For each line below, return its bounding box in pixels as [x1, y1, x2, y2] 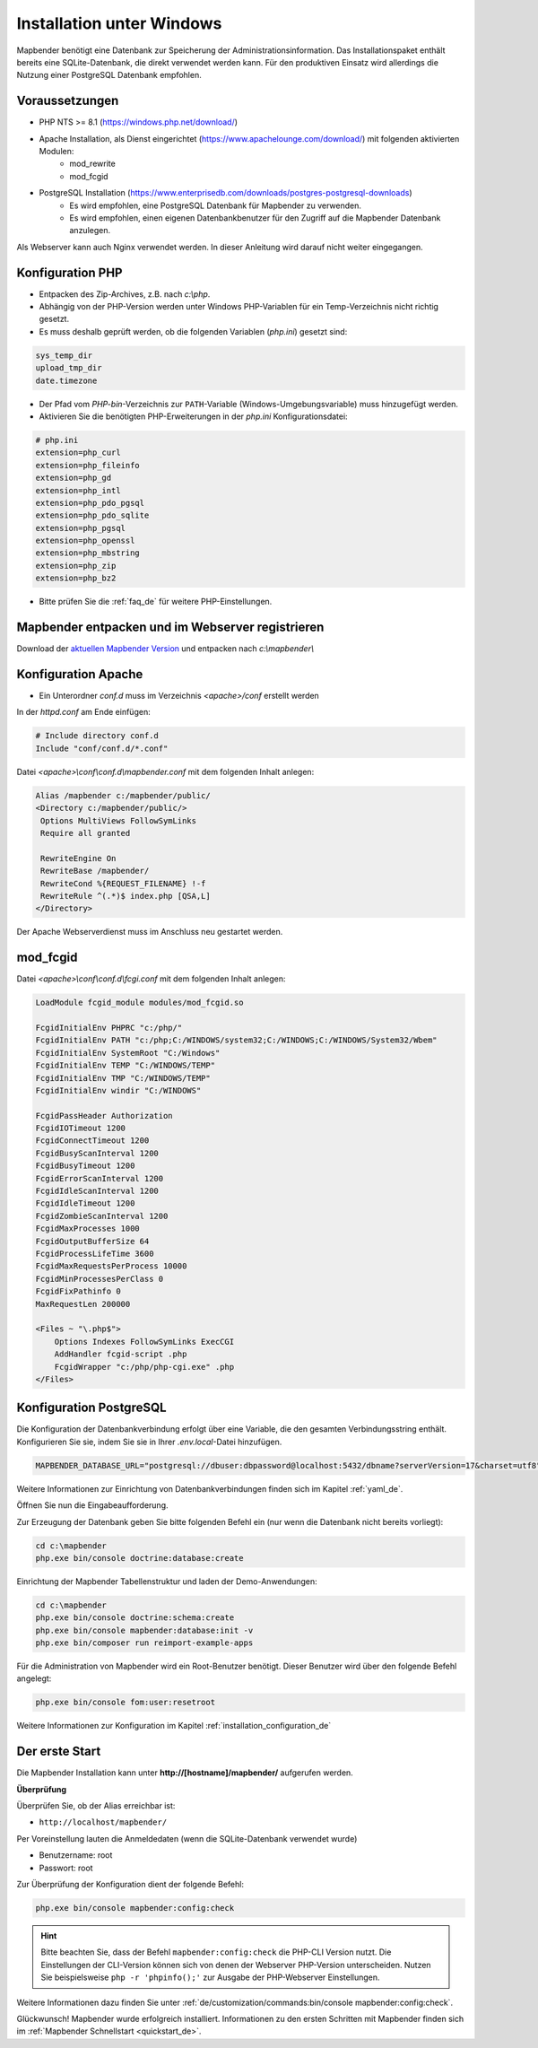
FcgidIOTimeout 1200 [35, 1123, 126, 1134]
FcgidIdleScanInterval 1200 [35, 1186, 159, 1197]
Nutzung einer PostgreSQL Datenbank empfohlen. [16, 70, 202, 81]
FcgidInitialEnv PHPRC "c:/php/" [35, 1023, 183, 1033]
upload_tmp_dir [35, 363, 102, 373]
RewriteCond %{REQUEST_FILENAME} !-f [40, 878, 206, 888]
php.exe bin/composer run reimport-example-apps [35, 1638, 254, 1648]
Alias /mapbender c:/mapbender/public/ [35, 790, 211, 800]
